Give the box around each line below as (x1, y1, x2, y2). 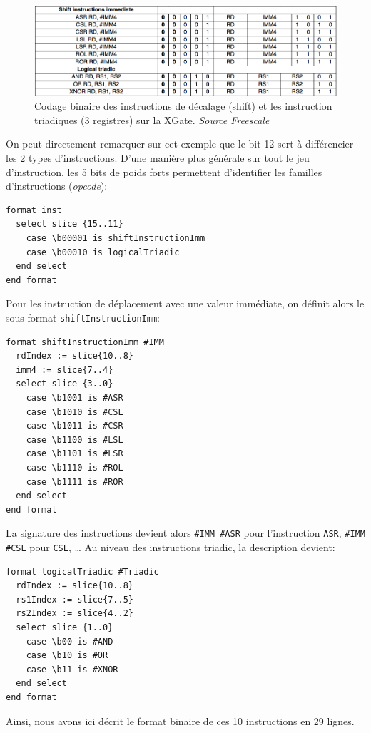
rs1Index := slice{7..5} (16, 594, 133, 605)
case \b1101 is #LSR (26, 448, 123, 459)
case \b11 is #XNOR (26, 664, 118, 675)
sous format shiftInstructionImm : (6, 309, 160, 324)
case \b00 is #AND (26, 636, 113, 647)
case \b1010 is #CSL (26, 406, 123, 417)
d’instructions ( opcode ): (6, 178, 108, 193)
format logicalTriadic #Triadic (6, 566, 159, 577)
